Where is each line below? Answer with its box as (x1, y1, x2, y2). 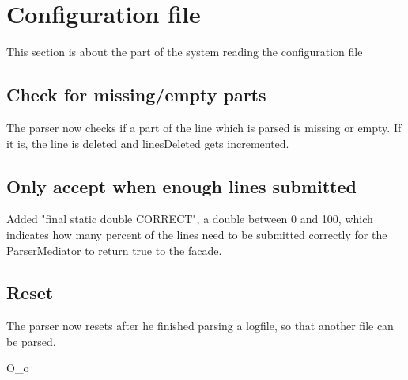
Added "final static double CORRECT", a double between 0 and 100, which (6, 211, 373, 227)
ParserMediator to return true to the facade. (6, 241, 222, 258)
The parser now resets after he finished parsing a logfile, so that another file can (6, 317, 394, 334)
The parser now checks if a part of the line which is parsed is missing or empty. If (6, 119, 402, 135)
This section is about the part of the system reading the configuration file (6, 44, 363, 60)
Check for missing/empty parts (6, 82, 266, 107)
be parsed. (6, 332, 56, 349)
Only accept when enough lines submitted (6, 173, 357, 198)
